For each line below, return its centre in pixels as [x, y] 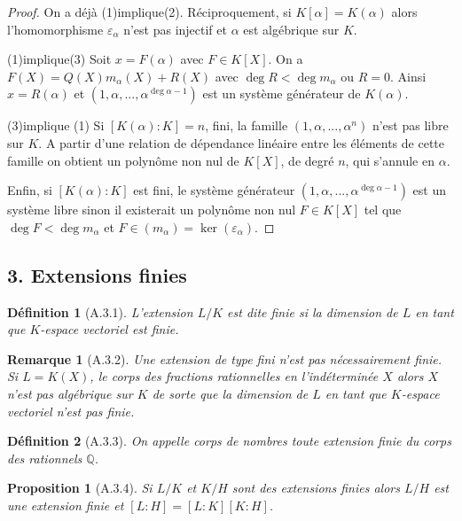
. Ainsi [408, 76]
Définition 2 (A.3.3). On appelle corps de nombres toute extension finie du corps [229, 441]
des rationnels [45, 458]
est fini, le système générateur [214, 190]
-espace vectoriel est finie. [110, 329]
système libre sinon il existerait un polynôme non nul [152, 210]
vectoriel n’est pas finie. [71, 411]
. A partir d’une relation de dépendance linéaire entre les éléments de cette [241, 142]
